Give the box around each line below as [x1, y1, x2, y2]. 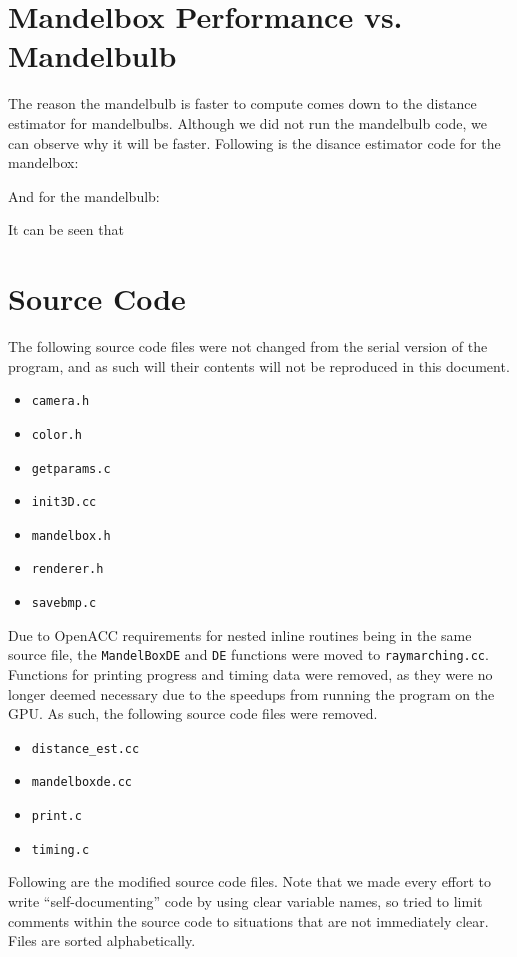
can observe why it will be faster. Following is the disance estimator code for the [8, 132, 501, 153]
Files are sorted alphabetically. [8, 930, 196, 951]
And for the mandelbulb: [8, 185, 160, 206]
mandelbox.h [31, 528, 111, 543]
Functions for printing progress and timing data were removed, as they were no [8, 664, 493, 685]
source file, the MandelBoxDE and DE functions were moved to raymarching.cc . [8, 644, 489, 665]
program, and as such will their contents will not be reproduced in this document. [8, 355, 510, 376]
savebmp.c [31, 596, 97, 611]
